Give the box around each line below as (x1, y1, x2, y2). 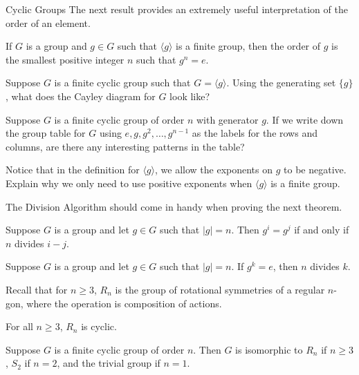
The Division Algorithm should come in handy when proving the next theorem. (6, 199, 342, 213)
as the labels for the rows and (192, 126, 317, 140)
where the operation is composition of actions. (26, 296, 222, 310)
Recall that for (6, 282, 68, 296)
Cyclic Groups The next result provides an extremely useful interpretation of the (6, 2, 348, 16)
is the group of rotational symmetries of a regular (115, 282, 325, 296)
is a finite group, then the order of (175, 39, 321, 53)
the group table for (6, 126, 86, 140)
